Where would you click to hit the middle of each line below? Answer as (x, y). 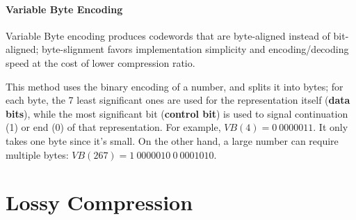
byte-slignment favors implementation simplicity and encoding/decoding (195, 49)
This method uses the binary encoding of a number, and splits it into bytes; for (175, 86)
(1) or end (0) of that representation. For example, (113, 127)
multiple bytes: (37, 154)
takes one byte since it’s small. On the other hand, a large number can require (172, 140)
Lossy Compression (99, 202)
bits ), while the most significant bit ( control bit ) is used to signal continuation (177, 113)
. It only (331, 127)
